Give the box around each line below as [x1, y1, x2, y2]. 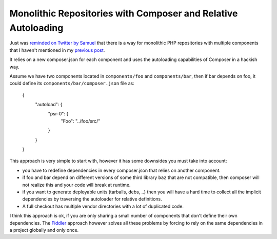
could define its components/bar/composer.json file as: [9, 80, 134, 87]
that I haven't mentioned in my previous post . [9, 47, 105, 53]
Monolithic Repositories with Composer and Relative [9, 8, 238, 19]
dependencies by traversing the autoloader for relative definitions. [22, 196, 163, 202]
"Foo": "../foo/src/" [61, 118, 101, 124]
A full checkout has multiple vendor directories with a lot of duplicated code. [22, 203, 184, 209]
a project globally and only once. [9, 227, 79, 233]
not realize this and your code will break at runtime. [22, 182, 131, 188]
